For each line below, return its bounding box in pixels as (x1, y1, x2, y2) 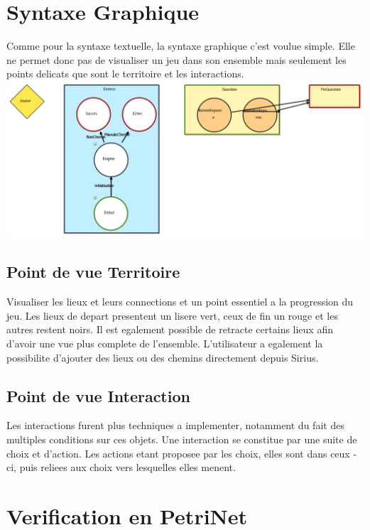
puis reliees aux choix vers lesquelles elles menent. (19, 460, 236, 475)
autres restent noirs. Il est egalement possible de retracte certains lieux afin (6, 322, 333, 337)
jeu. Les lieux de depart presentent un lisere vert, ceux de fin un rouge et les (6, 308, 338, 323)
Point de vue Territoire (6, 261, 180, 283)
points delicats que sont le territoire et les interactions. (6, 66, 244, 81)
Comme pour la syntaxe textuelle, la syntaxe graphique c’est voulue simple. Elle (6, 38, 355, 53)
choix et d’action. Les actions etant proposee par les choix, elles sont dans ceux (6, 445, 350, 460)
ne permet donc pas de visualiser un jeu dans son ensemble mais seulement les (6, 52, 347, 67)
